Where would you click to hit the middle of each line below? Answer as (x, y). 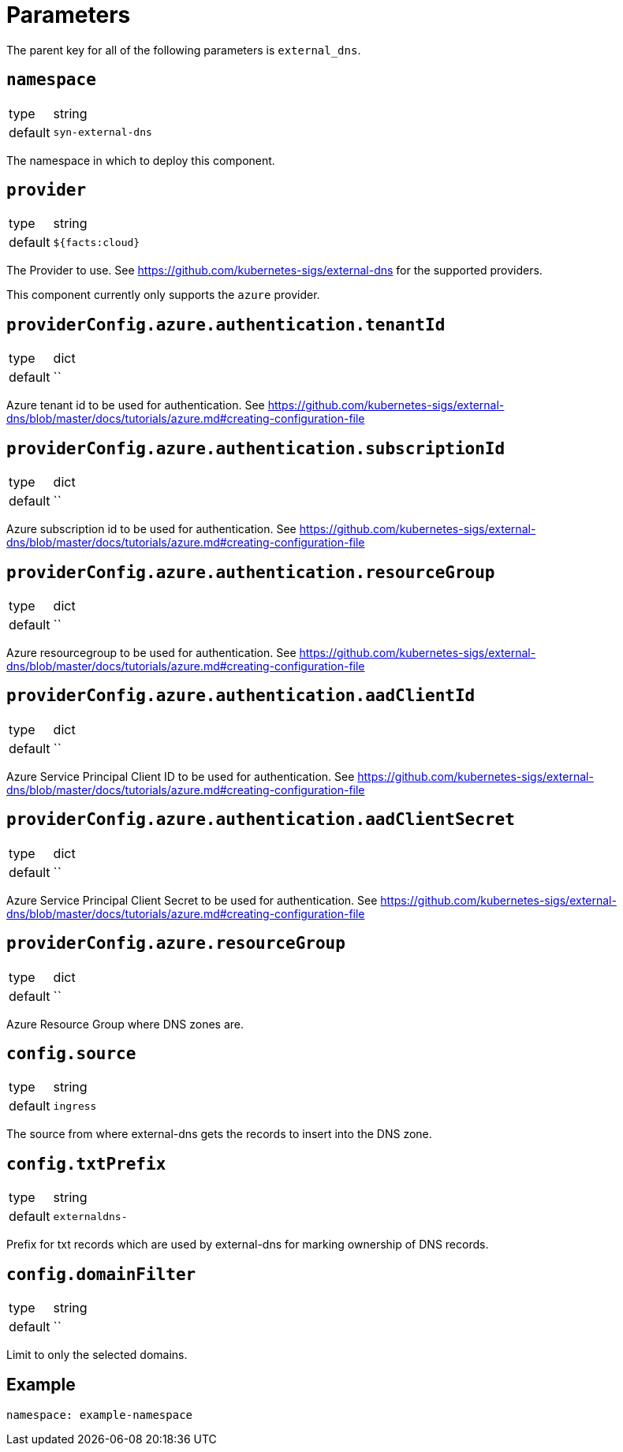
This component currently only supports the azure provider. (163, 295)
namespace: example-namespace (100, 1415)
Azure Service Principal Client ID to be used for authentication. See (181, 776)
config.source (71, 1053)
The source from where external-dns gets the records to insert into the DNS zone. (219, 1134)
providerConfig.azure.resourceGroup (176, 944)
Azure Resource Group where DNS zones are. (125, 1024)
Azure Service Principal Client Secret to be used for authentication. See (192, 900)
